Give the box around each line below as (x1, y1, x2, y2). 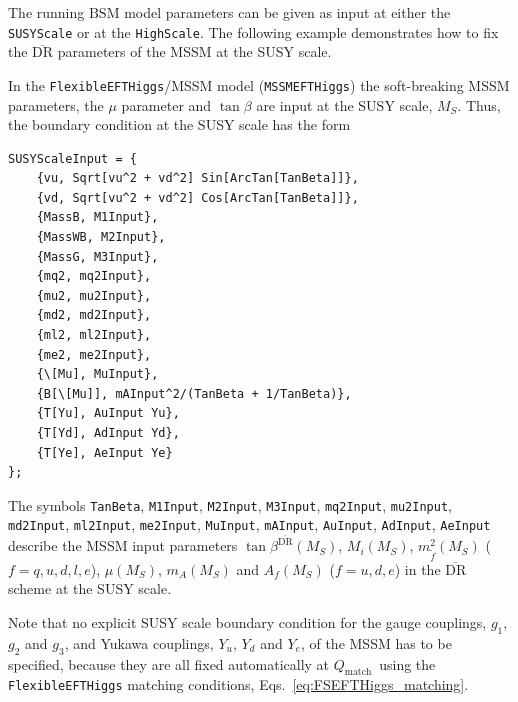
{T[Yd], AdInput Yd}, (36, 426, 180, 440)
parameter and (121, 94, 212, 115)
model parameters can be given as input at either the (124, 2, 451, 22)
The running (8, 2, 85, 22)
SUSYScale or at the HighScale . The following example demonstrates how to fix (8, 21, 499, 42)
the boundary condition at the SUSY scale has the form (8, 114, 351, 135)
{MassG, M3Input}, (36, 249, 159, 264)
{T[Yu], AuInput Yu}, (36, 406, 180, 421)
